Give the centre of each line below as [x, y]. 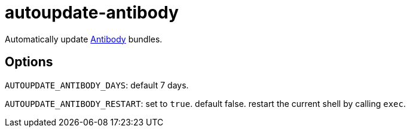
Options [29, 62]
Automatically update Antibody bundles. [84, 39]
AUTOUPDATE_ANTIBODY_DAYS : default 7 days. [97, 85]
